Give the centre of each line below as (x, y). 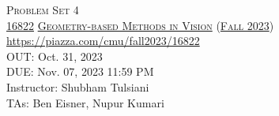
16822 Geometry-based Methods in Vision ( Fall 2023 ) (140, 25)
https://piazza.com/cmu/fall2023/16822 (103, 41)
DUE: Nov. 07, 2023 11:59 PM (80, 71)
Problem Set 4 (43, 9)
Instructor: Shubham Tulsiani (78, 86)
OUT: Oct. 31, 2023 (55, 56)
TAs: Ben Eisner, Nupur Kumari (85, 102)
